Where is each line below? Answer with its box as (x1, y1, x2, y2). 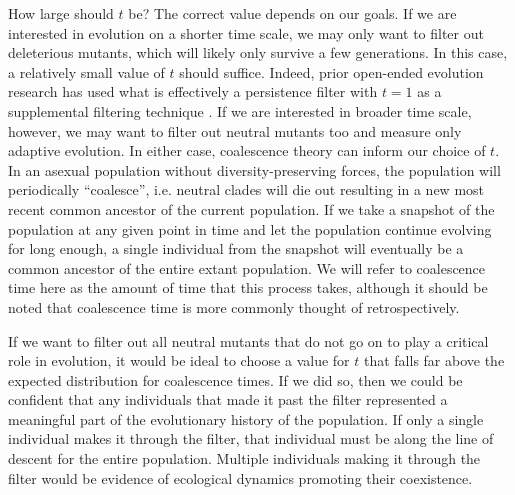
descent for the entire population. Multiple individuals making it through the (8, 448, 481, 469)
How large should (8, 3, 114, 23)
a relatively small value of (8, 61, 165, 82)
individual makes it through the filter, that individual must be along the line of (8, 428, 494, 449)
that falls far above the (363, 350, 505, 371)
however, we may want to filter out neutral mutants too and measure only (8, 120, 462, 141)
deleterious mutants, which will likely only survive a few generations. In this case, (8, 42, 508, 63)
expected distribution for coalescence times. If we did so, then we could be (8, 369, 463, 390)
